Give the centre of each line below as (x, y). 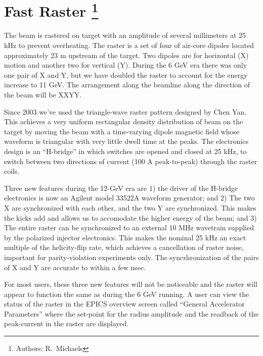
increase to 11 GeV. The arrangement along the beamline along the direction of (127, 85)
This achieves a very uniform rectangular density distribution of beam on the (124, 121)
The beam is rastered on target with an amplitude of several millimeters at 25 (125, 35)
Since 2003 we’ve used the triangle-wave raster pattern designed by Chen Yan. (125, 111)
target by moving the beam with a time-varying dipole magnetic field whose (122, 131)
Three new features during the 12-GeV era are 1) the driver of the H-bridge (121, 188)
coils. (12, 171)
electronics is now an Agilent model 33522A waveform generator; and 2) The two (129, 198)
